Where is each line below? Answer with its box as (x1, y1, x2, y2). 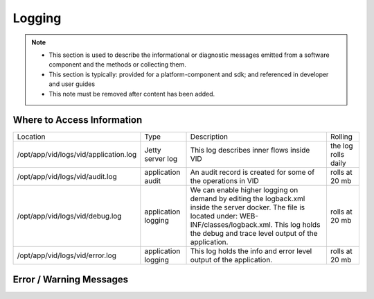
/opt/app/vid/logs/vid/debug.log (17, 212, 122, 221)
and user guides (48, 80, 96, 88)
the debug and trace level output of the (190, 229, 318, 239)
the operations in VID (190, 176, 259, 186)
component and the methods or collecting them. (48, 60, 187, 69)
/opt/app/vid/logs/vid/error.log (17, 250, 117, 260)
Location (17, 132, 46, 142)
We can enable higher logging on (190, 185, 299, 195)
